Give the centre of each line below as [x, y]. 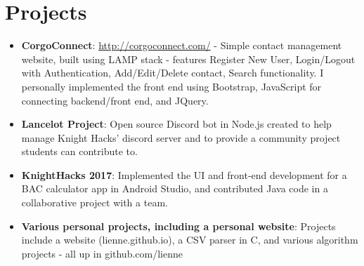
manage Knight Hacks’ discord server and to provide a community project [181, 137]
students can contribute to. [79, 151]
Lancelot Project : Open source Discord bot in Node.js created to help [176, 124]
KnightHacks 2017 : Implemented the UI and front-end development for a [184, 174]
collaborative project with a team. [95, 202]
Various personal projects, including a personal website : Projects [178, 226]
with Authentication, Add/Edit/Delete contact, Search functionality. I [173, 73]
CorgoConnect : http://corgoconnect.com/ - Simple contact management [182, 45]
